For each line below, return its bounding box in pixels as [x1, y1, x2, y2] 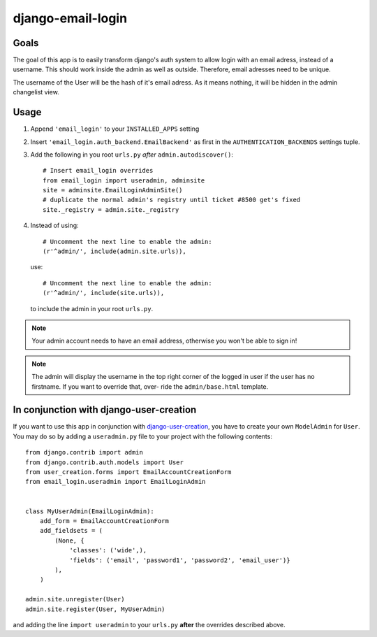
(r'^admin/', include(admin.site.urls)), [43, 248, 186, 255]
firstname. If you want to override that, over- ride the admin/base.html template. [31, 382, 269, 391]
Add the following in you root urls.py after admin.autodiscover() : [30, 150, 234, 159]
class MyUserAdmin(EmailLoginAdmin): [25, 507, 155, 515]
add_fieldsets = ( [39, 527, 103, 535]
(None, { [54, 536, 84, 545]
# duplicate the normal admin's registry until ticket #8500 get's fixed [43, 196, 301, 204]
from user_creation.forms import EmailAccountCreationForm [25, 468, 232, 476]
